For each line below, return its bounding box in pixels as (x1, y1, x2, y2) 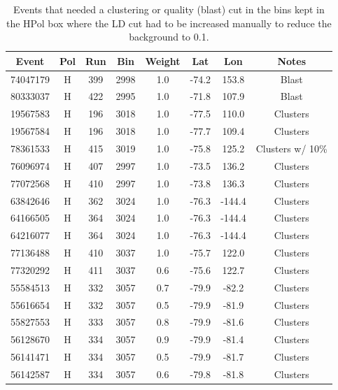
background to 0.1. (129, 29, 209, 44)
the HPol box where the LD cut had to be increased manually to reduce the (6, 15, 332, 30)
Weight (145, 53, 181, 68)
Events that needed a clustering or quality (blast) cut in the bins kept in (13, 2, 325, 16)
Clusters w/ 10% (255, 141, 328, 155)
